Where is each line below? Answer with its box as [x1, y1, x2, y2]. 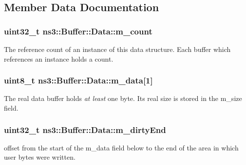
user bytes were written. [4, 152, 76, 162]
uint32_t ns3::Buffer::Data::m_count [4, 25, 152, 37]
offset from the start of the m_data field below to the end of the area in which [4, 142, 239, 152]
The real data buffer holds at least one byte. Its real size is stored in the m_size [4, 93, 242, 103]
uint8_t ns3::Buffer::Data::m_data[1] [4, 74, 153, 86]
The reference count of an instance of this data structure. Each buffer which [4, 44, 231, 54]
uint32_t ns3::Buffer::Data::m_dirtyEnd [4, 123, 166, 135]
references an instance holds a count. [4, 53, 114, 64]
